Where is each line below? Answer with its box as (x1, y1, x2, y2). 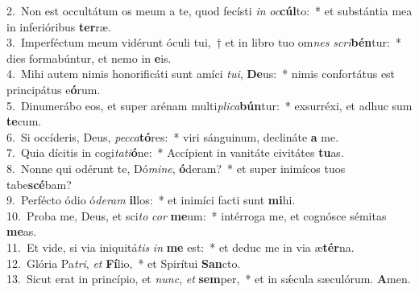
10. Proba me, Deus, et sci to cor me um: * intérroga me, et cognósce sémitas (6, 207, 387, 224)
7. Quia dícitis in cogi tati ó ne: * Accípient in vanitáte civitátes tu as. (6, 144, 344, 161)
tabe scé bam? (6, 175, 72, 192)
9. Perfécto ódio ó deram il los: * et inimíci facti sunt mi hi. (6, 191, 296, 208)
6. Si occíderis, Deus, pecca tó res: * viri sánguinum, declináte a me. (6, 128, 339, 145)
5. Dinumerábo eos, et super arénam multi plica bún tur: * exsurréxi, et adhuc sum (6, 97, 413, 113)
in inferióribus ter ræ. (6, 18, 111, 35)
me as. (6, 223, 37, 240)
